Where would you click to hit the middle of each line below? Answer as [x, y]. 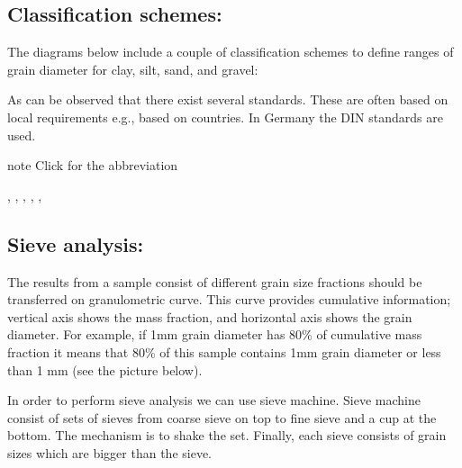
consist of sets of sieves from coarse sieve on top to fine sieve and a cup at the [222, 417]
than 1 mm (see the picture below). [105, 369]
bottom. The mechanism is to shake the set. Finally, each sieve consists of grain [227, 435]
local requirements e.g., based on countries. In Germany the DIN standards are [225, 117]
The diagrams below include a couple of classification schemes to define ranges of [231, 52]
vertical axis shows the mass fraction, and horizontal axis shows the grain [210, 316]
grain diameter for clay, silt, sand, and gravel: [133, 69]
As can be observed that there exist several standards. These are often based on [228, 99]
